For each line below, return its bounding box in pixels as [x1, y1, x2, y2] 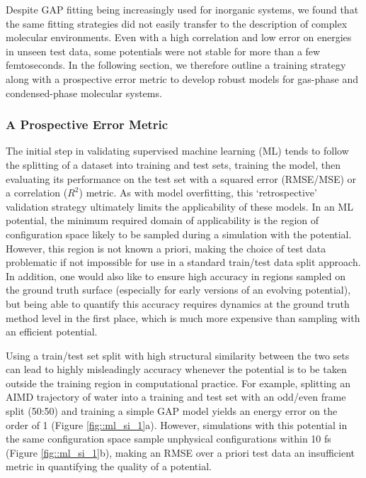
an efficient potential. [6, 324, 98, 339]
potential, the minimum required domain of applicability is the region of [6, 213, 319, 228]
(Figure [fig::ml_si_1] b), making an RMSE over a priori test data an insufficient [6, 445, 355, 460]
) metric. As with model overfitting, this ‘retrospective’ [79, 185, 317, 200]
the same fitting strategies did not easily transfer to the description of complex [6, 16, 348, 30]
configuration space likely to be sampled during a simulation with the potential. [6, 226, 352, 241]
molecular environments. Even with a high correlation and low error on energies [6, 30, 352, 45]
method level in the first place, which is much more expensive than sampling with [6, 310, 360, 325]
